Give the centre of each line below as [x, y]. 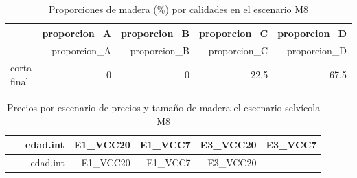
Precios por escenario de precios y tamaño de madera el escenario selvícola [164, 107]
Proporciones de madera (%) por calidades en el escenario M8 [178, 9]
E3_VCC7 [291, 145]
